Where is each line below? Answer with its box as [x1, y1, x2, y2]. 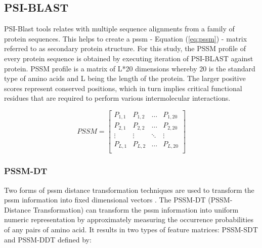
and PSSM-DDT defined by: [4, 234, 92, 244]
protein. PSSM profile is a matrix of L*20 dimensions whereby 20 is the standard [4, 63, 255, 73]
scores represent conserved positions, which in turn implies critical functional [4, 82, 242, 93]
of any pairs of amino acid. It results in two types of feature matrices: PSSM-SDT [4, 224, 258, 235]
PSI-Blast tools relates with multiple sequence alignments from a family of [4, 23, 235, 34]
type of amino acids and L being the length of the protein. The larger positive [4, 73, 246, 84]
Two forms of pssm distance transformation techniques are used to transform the [4, 184, 254, 195]
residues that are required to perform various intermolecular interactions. [4, 93, 231, 103]
